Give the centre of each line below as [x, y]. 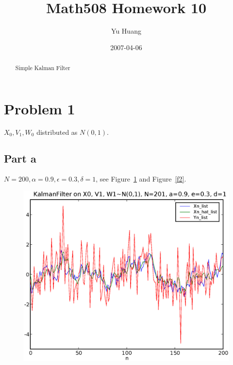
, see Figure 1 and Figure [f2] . [141, 178]
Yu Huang [126, 31]
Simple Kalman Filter [43, 68]
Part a [20, 158]
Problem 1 [40, 108]
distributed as [57, 132]
